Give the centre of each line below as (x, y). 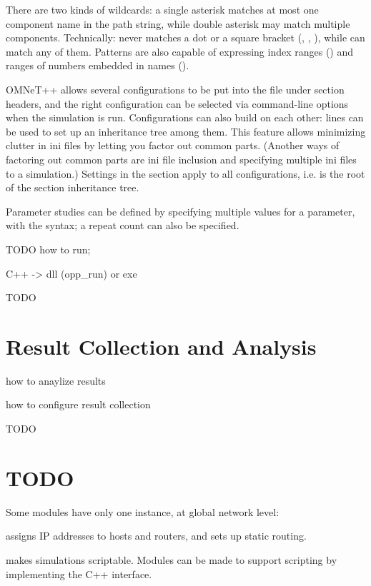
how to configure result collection (78, 404)
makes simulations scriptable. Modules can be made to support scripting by (172, 559)
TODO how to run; (48, 249)
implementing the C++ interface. (79, 574)
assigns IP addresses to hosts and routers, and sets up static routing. (156, 536)
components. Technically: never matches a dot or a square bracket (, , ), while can (185, 37)
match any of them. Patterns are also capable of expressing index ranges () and (180, 51)
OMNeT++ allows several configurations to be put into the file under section (175, 89)
